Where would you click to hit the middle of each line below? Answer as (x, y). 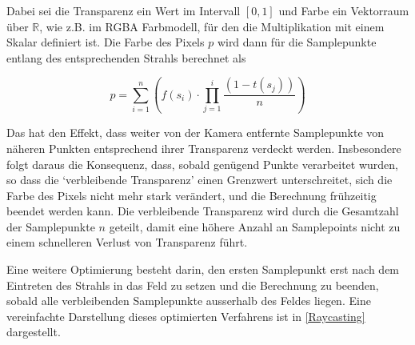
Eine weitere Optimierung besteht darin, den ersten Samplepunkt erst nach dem (203, 269)
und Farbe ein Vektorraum (344, 10)
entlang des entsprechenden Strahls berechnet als (126, 57)
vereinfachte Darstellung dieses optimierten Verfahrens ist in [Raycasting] (186, 316)
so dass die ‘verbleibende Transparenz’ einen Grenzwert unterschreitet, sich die (200, 180)
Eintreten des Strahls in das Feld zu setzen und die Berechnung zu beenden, (193, 285)
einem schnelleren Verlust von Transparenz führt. (127, 242)
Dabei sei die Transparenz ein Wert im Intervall (124, 10)
